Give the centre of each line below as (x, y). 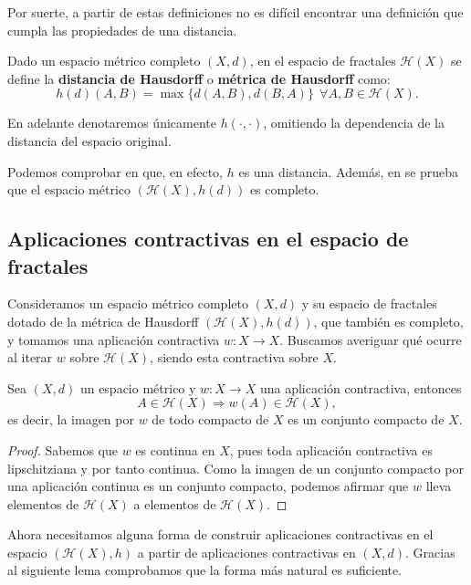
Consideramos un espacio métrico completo (128, 303)
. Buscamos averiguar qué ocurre (371, 339)
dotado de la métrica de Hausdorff (103, 321)
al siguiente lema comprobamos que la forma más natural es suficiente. (205, 570)
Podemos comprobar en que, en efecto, (115, 171)
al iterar (30, 357)
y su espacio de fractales (369, 303)
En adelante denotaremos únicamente (112, 123)
